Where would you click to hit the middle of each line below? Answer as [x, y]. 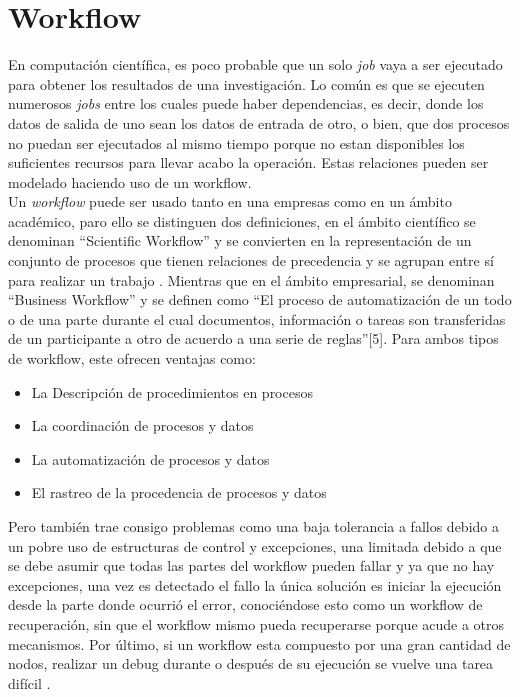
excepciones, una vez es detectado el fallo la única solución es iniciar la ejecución [255, 584]
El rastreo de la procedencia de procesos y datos [179, 492]
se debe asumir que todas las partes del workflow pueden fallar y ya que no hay [251, 565]
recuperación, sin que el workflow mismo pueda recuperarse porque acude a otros [256, 623]
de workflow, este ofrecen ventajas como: [132, 358]
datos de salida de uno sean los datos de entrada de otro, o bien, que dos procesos [259, 122]
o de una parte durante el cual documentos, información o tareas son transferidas [257, 318]
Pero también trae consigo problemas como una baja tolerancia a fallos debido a [253, 526]
